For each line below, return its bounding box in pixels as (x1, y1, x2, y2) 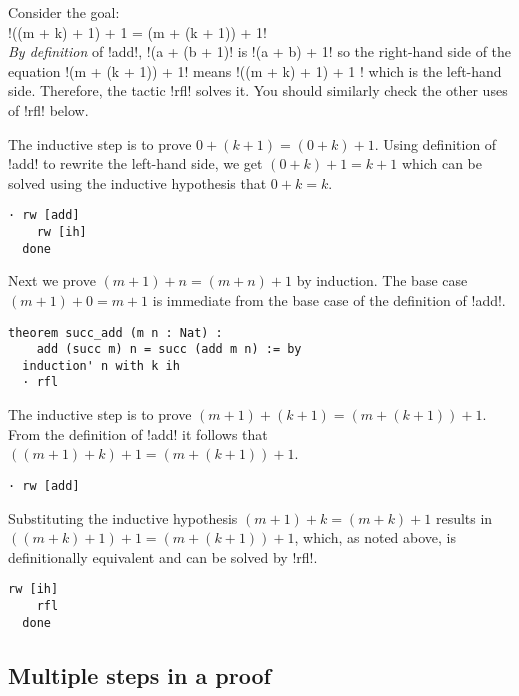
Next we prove (8, 270, 96, 291)
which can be (401, 153, 483, 174)
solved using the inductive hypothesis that (8, 172, 267, 193)
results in (435, 507, 493, 528)
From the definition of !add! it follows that (8, 423, 268, 444)
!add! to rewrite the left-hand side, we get (8, 153, 263, 174)
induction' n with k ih (22, 358, 180, 373)
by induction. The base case (296, 270, 468, 291)
